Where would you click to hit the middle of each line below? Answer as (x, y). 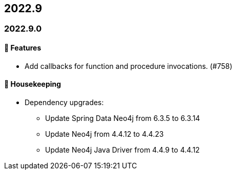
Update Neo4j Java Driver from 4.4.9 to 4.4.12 (123, 150)
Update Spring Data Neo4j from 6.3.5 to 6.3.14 (123, 118)
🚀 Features (23, 48)
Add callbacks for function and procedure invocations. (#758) (128, 66)
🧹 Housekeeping (33, 84)
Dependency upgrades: (64, 102)
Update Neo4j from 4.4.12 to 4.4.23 (104, 134)
